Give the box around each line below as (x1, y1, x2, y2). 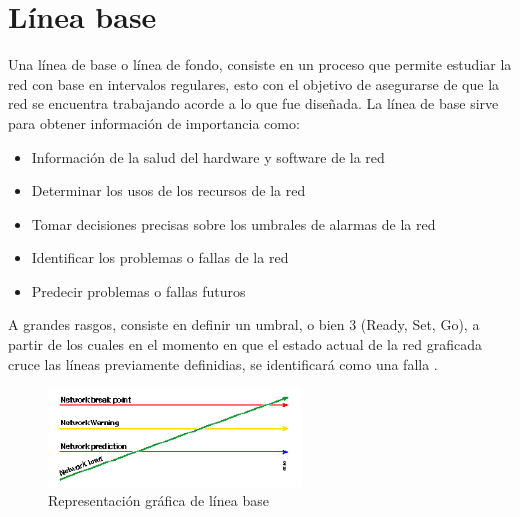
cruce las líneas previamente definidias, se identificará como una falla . (8, 353, 438, 374)
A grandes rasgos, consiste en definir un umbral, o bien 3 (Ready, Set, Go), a (8, 314, 480, 335)
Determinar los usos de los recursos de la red (31, 180, 306, 201)
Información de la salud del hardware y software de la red (31, 146, 385, 167)
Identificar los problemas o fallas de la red (31, 247, 289, 268)
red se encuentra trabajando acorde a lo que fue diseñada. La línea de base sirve (8, 93, 499, 114)
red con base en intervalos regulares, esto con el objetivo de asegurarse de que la (8, 73, 500, 94)
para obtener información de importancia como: (8, 112, 300, 133)
